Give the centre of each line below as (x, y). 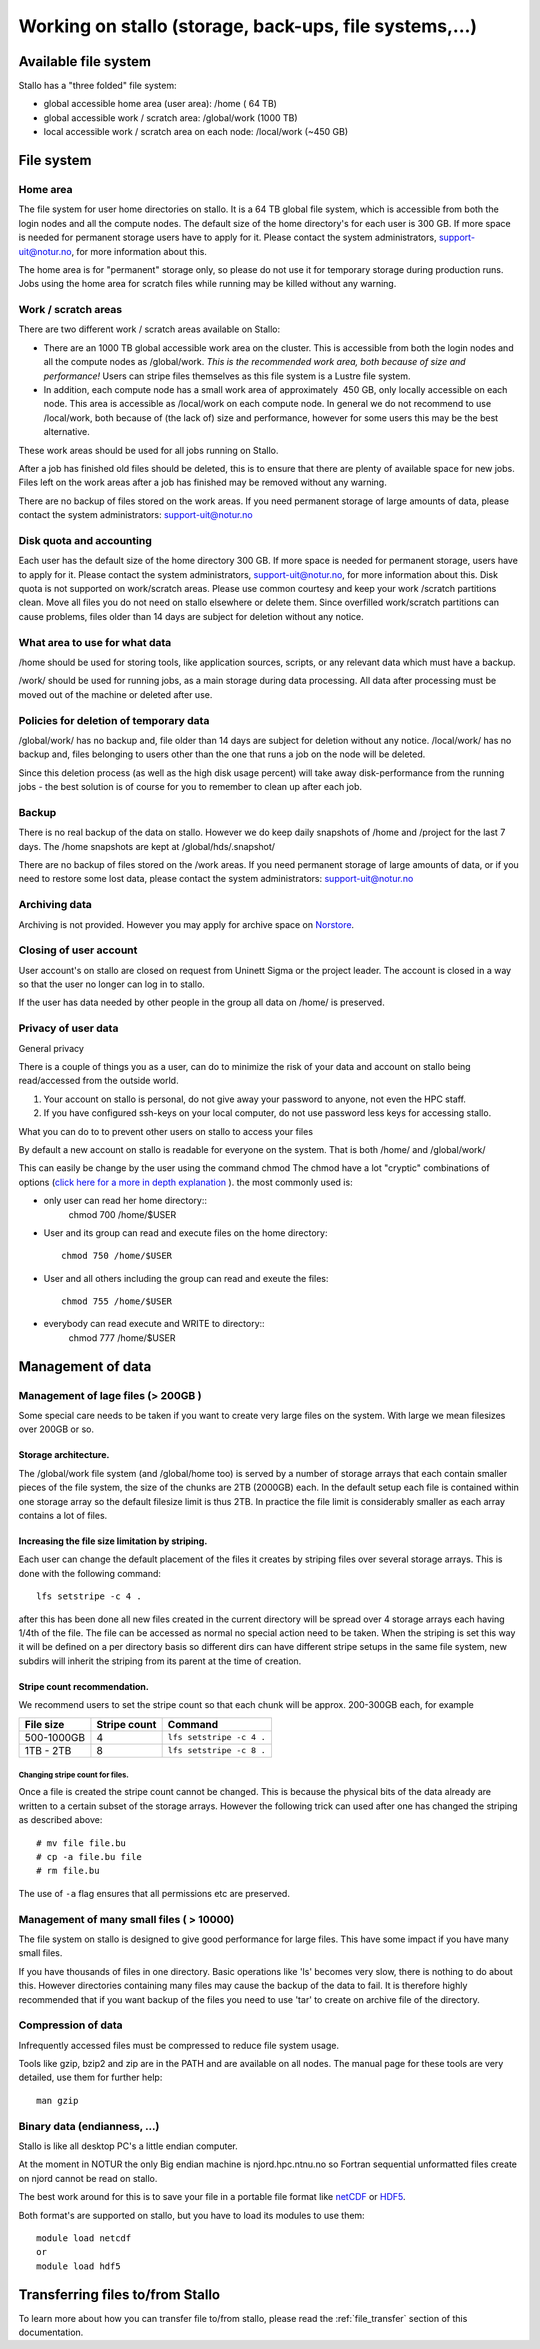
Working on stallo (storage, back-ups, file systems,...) (248, 26)
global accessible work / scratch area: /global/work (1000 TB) (171, 117)
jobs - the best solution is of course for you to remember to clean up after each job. (190, 787)
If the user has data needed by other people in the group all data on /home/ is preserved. (201, 1002)
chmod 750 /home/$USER (117, 1256)
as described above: (60, 1820)
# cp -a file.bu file (89, 1857)
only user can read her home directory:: (125, 1201)
